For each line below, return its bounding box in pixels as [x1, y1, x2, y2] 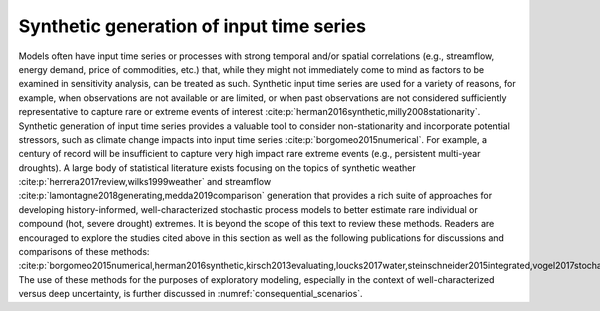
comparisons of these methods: [18, 246, 150, 258]
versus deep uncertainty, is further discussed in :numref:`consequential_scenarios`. [18, 288, 364, 300]
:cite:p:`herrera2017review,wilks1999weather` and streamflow [18, 176, 272, 188]
